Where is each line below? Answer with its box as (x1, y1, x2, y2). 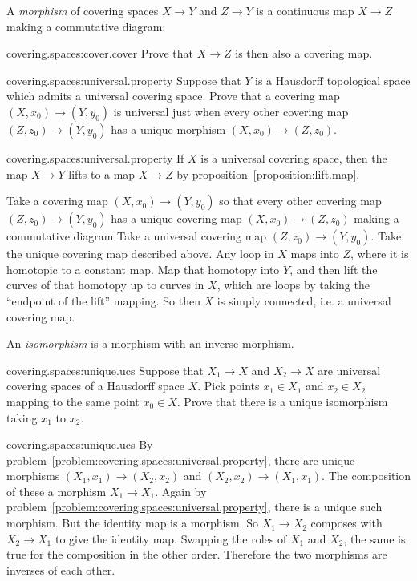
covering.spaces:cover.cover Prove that (6, 45, 194, 62)
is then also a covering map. (235, 45, 373, 62)
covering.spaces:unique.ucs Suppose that (6, 361, 204, 378)
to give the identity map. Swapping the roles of (55, 530, 287, 547)
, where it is (350, 245, 409, 262)
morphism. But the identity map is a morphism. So (6, 514, 258, 531)
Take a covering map (6, 192, 108, 209)
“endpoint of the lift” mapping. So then (6, 292, 200, 309)
